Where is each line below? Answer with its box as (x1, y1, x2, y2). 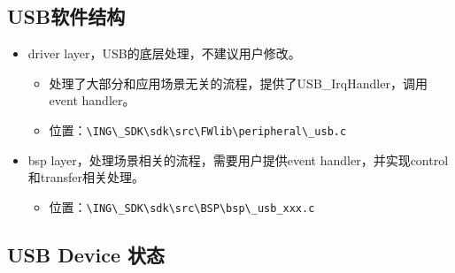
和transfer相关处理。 (27, 168, 145, 186)
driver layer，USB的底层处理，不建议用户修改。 (27, 44, 301, 63)
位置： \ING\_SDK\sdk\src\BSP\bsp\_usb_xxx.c (49, 197, 315, 216)
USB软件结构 (7, 3, 126, 30)
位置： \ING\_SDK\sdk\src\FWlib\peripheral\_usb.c (49, 120, 347, 139)
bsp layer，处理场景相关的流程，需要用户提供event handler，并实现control (27, 150, 449, 169)
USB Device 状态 (7, 240, 166, 268)
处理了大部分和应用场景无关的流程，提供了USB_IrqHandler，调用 (49, 73, 428, 92)
